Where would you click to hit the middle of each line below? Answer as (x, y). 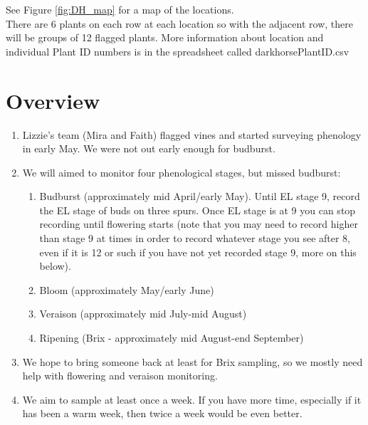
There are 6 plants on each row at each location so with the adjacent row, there (179, 23)
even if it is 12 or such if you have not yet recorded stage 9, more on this (198, 252)
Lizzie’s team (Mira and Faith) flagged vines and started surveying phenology (192, 134)
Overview (53, 100)
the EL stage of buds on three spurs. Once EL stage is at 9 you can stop (198, 210)
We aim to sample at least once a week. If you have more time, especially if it (192, 399)
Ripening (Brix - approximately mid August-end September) (172, 338)
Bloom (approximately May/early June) (127, 289)
